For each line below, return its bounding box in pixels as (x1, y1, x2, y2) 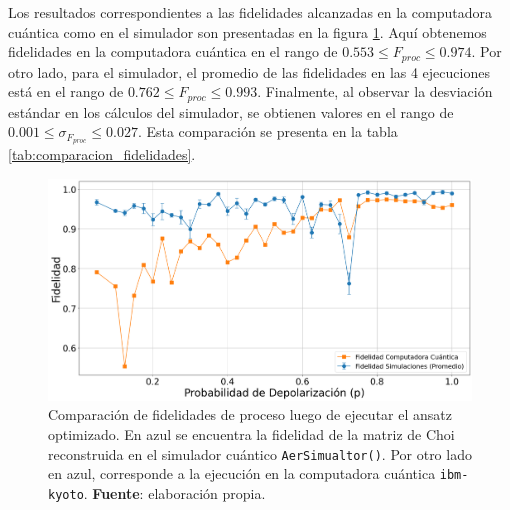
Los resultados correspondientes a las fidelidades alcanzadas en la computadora (8, 2, 492, 22)
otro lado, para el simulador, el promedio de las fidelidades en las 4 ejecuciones (8, 61, 490, 82)
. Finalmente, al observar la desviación (257, 81, 493, 102)
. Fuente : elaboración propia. (83, 482, 266, 503)
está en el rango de (8, 81, 124, 102)
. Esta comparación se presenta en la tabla (137, 121, 398, 142)
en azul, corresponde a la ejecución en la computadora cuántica (48, 463, 436, 484)
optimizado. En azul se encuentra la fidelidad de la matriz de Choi (48, 424, 455, 445)
